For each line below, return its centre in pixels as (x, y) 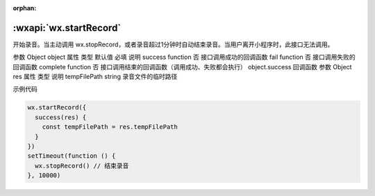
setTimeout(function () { (72, 156)
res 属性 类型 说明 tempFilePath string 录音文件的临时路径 (95, 77)
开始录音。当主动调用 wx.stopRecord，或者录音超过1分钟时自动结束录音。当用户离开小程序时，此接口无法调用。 (173, 44)
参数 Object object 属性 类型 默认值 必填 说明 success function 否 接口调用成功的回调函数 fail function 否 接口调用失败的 (184, 57)
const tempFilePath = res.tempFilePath (110, 127)
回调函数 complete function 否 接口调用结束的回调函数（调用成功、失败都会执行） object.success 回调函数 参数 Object (182, 66)
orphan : (25, 8)
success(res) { (61, 117)
